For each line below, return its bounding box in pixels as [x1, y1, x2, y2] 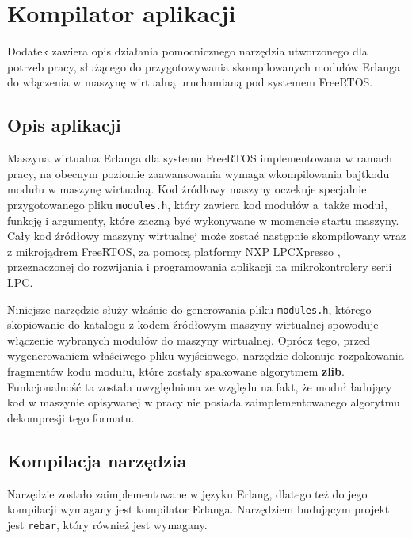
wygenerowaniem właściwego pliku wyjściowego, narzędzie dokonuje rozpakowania [7, 347, 404, 364]
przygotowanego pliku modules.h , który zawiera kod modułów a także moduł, [7, 196, 387, 212]
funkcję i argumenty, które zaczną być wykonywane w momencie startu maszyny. [7, 212, 399, 228]
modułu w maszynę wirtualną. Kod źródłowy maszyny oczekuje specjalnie [7, 181, 367, 197]
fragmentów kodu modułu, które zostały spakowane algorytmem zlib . [7, 362, 345, 379]
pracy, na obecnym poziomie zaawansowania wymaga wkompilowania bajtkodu [7, 165, 390, 181]
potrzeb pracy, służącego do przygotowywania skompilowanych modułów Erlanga [7, 58, 401, 74]
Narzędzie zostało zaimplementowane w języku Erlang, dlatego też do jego [7, 485, 368, 502]
